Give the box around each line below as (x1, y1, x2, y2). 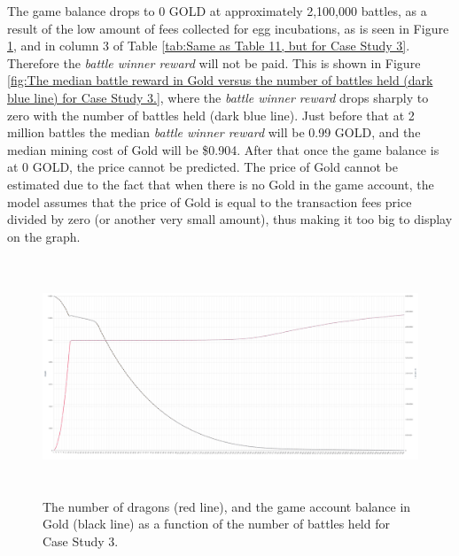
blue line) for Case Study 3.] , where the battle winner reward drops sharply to (7, 88, 429, 106)
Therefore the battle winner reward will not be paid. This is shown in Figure (7, 53, 421, 72)
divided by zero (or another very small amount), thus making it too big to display (7, 210, 453, 228)
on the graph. (7, 227, 81, 245)
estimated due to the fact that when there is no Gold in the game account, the (7, 174, 434, 193)
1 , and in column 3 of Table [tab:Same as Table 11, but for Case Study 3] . (7, 36, 410, 55)
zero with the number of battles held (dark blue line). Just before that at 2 (7, 105, 415, 124)
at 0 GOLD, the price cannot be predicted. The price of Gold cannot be (7, 158, 398, 176)
